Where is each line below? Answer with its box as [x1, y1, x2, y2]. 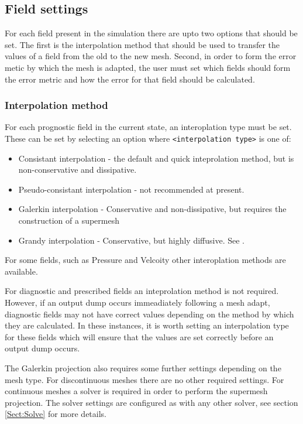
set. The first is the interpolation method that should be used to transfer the [5, 38, 280, 50]
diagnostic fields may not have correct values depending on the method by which [5, 307, 294, 320]
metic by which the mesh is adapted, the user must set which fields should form [5, 61, 291, 73]
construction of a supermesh [18, 214, 119, 227]
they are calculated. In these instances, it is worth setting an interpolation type [5, 319, 289, 331]
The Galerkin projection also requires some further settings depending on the [5, 361, 281, 374]
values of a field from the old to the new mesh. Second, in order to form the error [5, 50, 297, 62]
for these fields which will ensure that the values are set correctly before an [5, 330, 274, 343]
